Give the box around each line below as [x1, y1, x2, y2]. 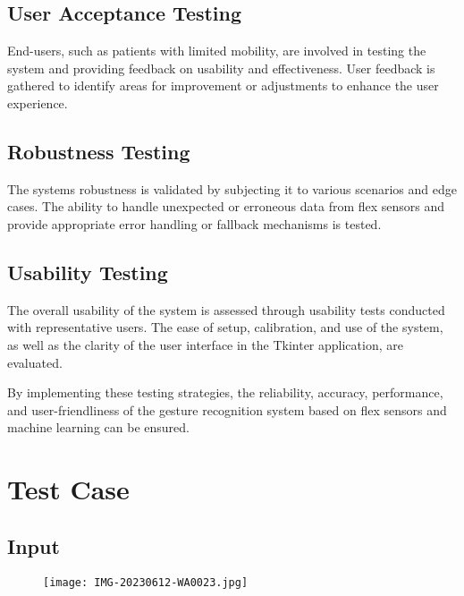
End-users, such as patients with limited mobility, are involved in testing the [7, 41, 426, 60]
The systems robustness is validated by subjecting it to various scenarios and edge [7, 179, 457, 198]
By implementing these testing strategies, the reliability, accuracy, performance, [7, 383, 443, 402]
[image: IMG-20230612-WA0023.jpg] [43, 575, 249, 589]
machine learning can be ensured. [7, 418, 190, 437]
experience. [7, 93, 68, 112]
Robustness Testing [7, 137, 190, 165]
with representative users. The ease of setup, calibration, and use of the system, [7, 318, 443, 336]
